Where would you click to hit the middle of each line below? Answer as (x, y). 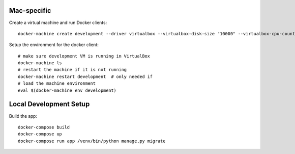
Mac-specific (30, 11)
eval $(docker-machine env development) (67, 90)
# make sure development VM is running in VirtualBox (84, 56)
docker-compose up (40, 134)
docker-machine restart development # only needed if (85, 77)
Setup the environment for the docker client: (54, 45)
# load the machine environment (57, 84)
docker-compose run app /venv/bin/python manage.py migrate (92, 141)
